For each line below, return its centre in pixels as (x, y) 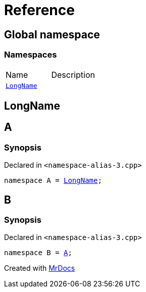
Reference (39, 10)
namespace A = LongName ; (53, 181)
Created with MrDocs (40, 268)
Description (73, 75)
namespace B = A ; (38, 253)
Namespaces (31, 55)
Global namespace (52, 34)
